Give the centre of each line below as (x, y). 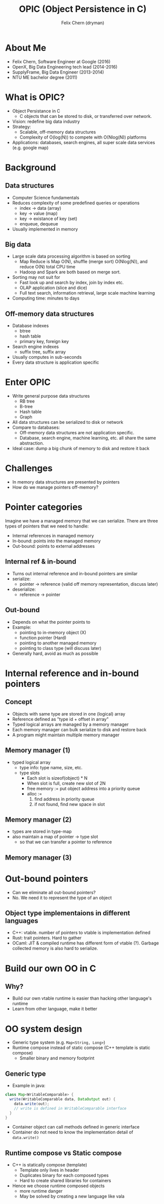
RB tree (27, 401)
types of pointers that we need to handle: (47, 526)
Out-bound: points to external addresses (53, 546)
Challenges (29, 469)
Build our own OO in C (50, 968)
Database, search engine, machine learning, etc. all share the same (88, 438)
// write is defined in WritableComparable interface (70, 1108)
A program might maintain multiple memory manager (66, 735)
